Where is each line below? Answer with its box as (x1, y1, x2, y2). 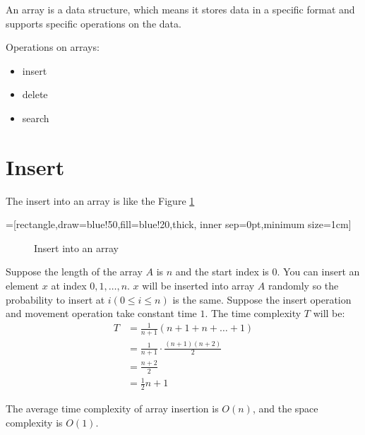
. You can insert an (277, 264, 360, 279)
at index (51, 278, 87, 293)
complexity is (6, 415, 63, 429)
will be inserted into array (142, 278, 255, 293)
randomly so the (268, 278, 339, 293)
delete (22, 87, 48, 102)
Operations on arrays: (6, 40, 100, 54)
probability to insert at (6, 292, 105, 306)
